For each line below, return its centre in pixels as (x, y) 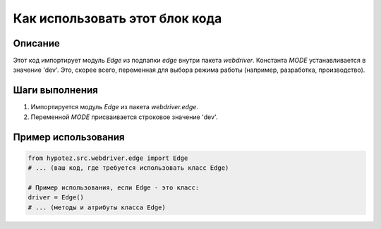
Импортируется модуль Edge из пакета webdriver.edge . (115, 107)
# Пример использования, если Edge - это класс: (114, 187)
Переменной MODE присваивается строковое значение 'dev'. (124, 117)
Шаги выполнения (55, 91)
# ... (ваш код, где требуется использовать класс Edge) (128, 168)
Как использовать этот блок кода (117, 18)
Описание (36, 43)
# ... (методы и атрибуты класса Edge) (97, 207)
